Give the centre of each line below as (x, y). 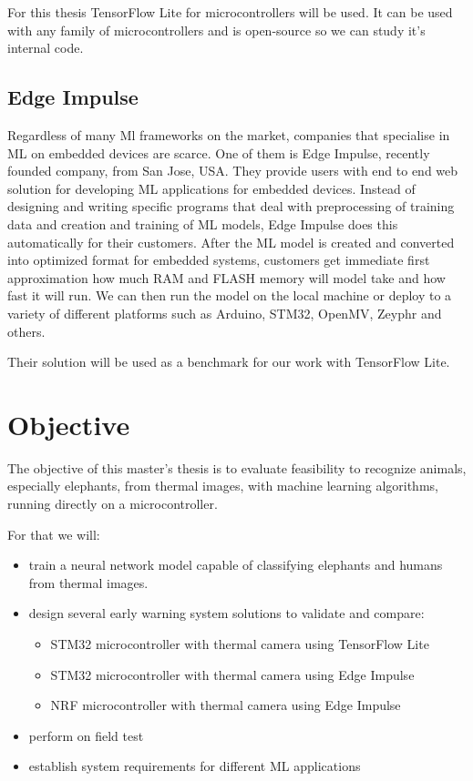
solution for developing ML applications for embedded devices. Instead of (211, 188)
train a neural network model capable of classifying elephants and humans (236, 565)
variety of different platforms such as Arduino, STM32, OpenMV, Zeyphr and (225, 313)
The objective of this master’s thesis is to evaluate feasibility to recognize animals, (237, 467)
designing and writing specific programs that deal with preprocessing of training (231, 206)
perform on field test (86, 735)
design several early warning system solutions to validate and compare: (226, 613)
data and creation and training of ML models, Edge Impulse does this (203, 223)
